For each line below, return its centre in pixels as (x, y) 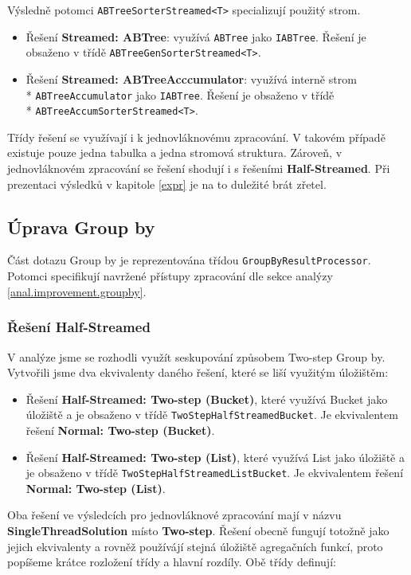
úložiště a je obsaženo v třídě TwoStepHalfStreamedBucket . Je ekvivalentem (212, 415)
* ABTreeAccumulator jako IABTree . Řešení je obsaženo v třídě (180, 94)
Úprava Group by (81, 227)
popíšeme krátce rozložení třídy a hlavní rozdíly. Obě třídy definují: (172, 562)
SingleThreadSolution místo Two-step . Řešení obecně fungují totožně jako (198, 530)
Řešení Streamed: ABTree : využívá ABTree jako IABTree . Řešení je (196, 36)
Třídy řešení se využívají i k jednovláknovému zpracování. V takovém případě (196, 137)
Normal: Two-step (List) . (96, 488)
